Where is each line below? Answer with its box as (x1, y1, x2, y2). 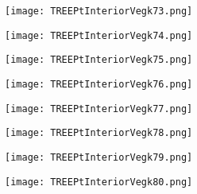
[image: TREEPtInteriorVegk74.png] (5, 29, 193, 41)
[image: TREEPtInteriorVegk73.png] (5, 6, 193, 17)
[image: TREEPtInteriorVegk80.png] (5, 176, 193, 188)
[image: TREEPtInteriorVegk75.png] (5, 54, 193, 66)
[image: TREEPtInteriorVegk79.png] (5, 151, 193, 163)
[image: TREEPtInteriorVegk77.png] (5, 103, 193, 114)
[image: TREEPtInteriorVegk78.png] (5, 127, 193, 139)
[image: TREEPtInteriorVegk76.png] (5, 78, 193, 90)
